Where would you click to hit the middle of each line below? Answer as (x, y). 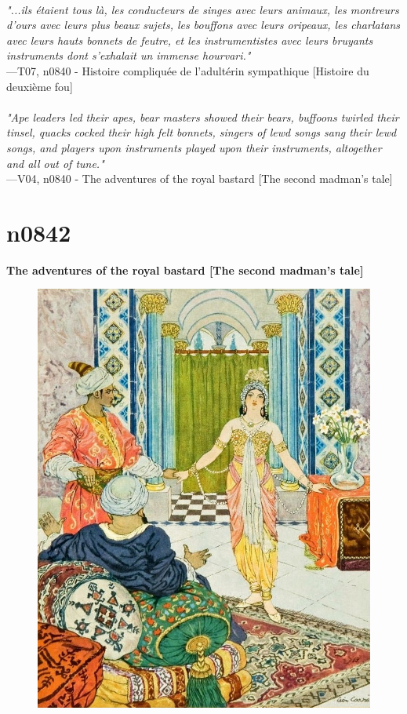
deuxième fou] (40, 86)
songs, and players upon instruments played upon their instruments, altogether (194, 147)
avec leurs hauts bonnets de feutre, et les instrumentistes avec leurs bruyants (190, 40)
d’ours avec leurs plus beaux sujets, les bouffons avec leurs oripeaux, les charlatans (203, 25)
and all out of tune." (55, 163)
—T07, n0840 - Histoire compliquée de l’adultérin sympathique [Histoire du (188, 70)
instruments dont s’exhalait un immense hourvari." (129, 55)
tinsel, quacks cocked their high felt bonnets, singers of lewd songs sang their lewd (202, 132)
